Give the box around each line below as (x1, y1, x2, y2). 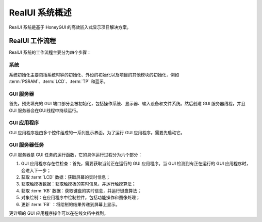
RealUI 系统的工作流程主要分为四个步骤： (9, 49, 92, 55)
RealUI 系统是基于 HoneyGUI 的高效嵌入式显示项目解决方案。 (9, 24, 131, 30)
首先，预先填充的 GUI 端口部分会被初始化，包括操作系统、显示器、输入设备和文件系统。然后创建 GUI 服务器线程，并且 (9, 101, 246, 107)
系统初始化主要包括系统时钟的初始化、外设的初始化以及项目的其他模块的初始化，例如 (9, 72, 179, 78)
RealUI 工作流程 (9, 37, 56, 45)
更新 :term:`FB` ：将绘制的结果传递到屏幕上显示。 (21, 201, 120, 207)
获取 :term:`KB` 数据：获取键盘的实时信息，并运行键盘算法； (21, 188, 142, 193)
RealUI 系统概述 (9, 7, 72, 18)
